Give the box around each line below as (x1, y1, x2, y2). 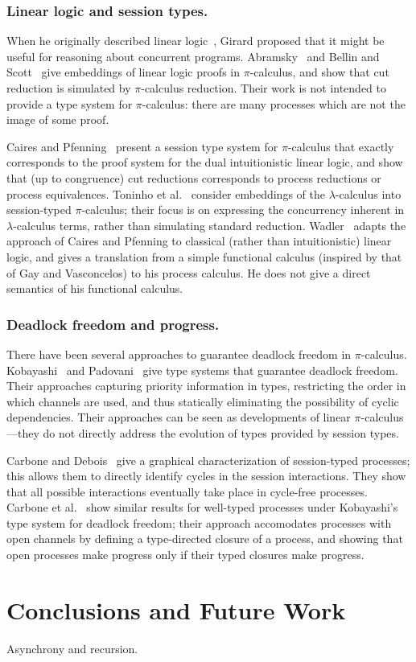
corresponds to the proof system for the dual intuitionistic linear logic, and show (6, 154, 403, 171)
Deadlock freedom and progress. (6, 314, 220, 334)
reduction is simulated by (6, 80, 131, 96)
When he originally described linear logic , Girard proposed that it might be (6, 32, 385, 49)
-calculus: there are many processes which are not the (142, 95, 406, 112)
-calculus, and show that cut (249, 64, 389, 80)
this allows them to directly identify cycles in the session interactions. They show (6, 467, 406, 484)
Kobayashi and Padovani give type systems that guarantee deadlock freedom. (6, 361, 398, 378)
